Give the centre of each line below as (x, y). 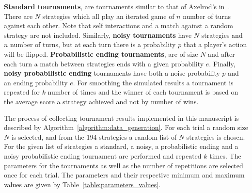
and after (221, 54)
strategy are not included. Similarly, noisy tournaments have (98, 35)
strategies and (222, 35)
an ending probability (36, 82)
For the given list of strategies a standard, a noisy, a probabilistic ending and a (121, 146)
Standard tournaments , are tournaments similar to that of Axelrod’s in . (117, 6)
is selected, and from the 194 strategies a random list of (94, 137)
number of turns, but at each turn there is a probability (93, 44)
